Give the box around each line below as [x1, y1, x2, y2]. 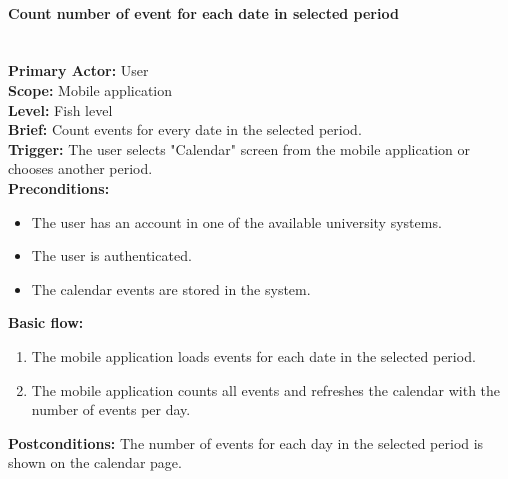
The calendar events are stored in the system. [31, 278, 311, 299]
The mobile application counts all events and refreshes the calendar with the [31, 379, 501, 400]
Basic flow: [8, 312, 84, 333]
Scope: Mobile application [8, 79, 173, 100]
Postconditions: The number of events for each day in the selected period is [8, 432, 484, 453]
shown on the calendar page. [8, 452, 182, 473]
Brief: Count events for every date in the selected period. [8, 119, 362, 140]
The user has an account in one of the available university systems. [31, 211, 442, 232]
